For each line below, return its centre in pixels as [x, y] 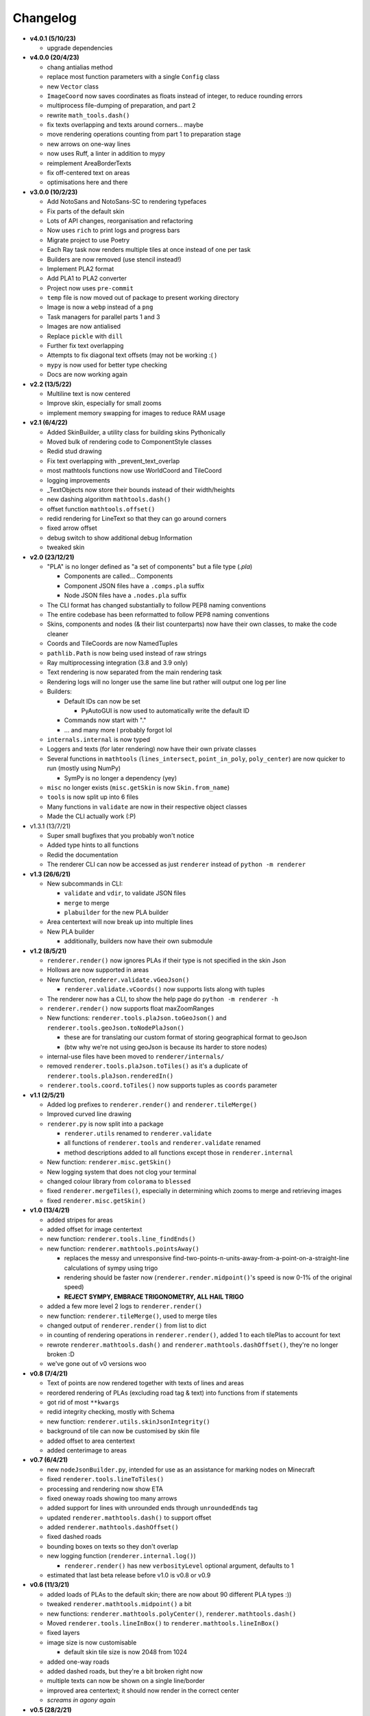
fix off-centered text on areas [88, 173]
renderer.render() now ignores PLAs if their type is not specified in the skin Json [166, 960]
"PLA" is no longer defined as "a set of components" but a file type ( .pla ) [150, 567]
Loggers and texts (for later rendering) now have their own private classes [152, 749]
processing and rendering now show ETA [105, 1489]
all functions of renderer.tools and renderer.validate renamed [162, 1143]
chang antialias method [80, 67]
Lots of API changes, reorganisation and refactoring [120, 220]
